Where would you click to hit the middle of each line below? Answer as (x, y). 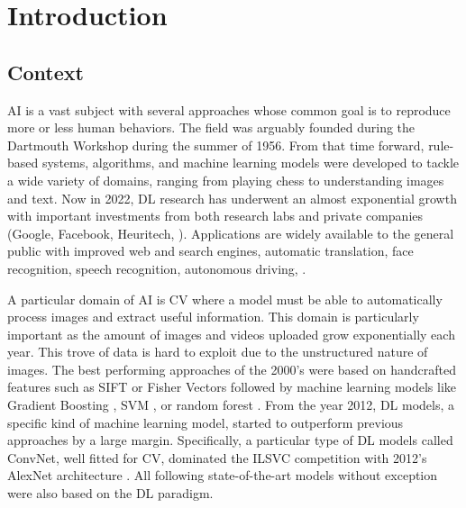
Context (46, 72)
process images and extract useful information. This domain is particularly (213, 317)
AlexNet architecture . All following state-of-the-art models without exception (223, 475)
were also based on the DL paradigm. (110, 493)
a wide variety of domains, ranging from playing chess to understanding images (226, 180)
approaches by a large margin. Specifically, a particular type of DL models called (230, 440)
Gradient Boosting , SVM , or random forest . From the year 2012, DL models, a (231, 405)
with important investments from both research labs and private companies (215, 216)
